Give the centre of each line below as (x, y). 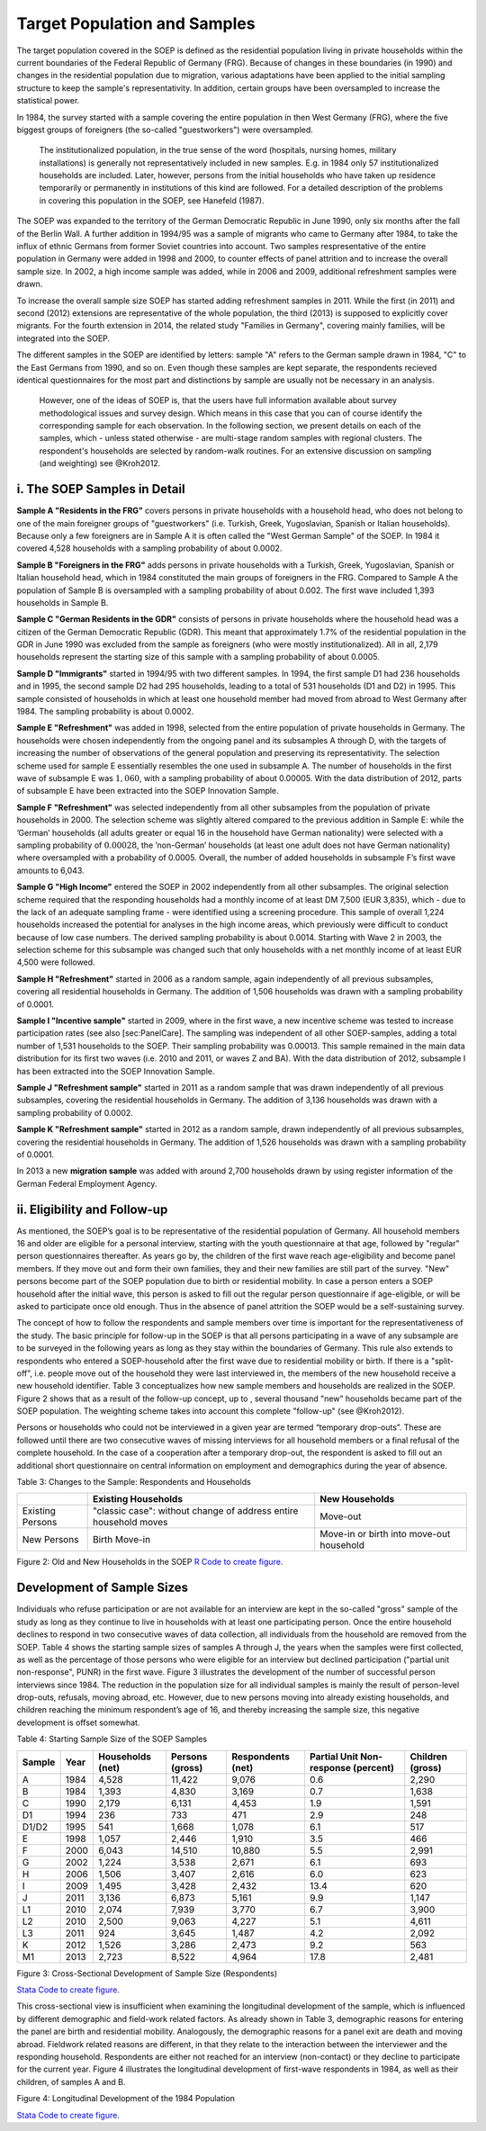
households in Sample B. (63, 602)
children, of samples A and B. (71, 2082)
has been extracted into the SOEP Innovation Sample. (116, 1071)
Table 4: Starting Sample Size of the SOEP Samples (112, 1739)
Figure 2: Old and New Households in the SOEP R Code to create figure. (150, 1562)
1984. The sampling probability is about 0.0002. (105, 712)
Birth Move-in (121, 1540)
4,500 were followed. (56, 962)
